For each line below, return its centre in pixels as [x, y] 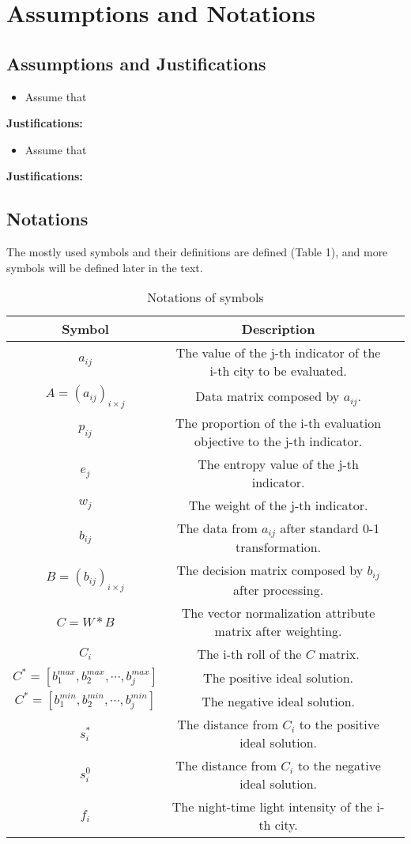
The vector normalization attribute [278, 613]
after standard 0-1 [330, 528]
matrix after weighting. [278, 631]
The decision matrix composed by [270, 570]
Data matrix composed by [268, 396]
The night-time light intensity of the [272, 807]
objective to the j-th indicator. [279, 441]
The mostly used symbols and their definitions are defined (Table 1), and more [197, 252]
